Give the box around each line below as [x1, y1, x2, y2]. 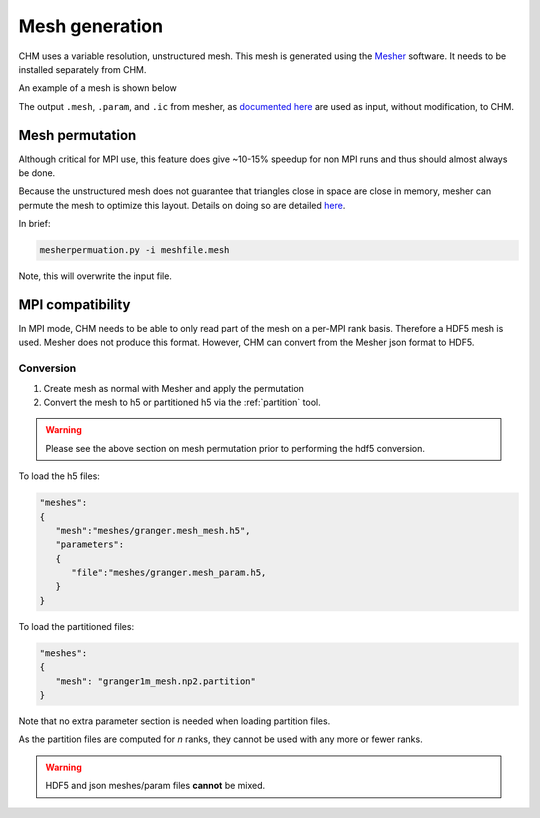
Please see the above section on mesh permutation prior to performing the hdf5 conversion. [45, 442, 425, 454]
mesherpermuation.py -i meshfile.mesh [39, 245, 230, 256]
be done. [18, 167, 56, 179]
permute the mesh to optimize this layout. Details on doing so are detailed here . [18, 199, 346, 211]
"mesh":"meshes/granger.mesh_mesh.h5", [55, 525, 251, 536]
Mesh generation [18, 15, 164, 37]
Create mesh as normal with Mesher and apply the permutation [43, 382, 305, 394]
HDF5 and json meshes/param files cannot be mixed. [45, 780, 266, 792]
